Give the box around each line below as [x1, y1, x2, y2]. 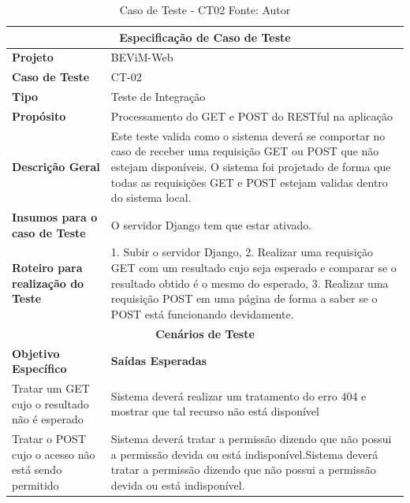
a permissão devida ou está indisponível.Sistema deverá [110, 445, 378, 462]
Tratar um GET [12, 379, 90, 396]
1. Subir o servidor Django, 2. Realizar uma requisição [110, 244, 373, 260]
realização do [12, 274, 84, 291]
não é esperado [12, 411, 84, 427]
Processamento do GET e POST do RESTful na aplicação [110, 107, 393, 124]
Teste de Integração [110, 88, 206, 105]
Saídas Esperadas [110, 352, 207, 369]
